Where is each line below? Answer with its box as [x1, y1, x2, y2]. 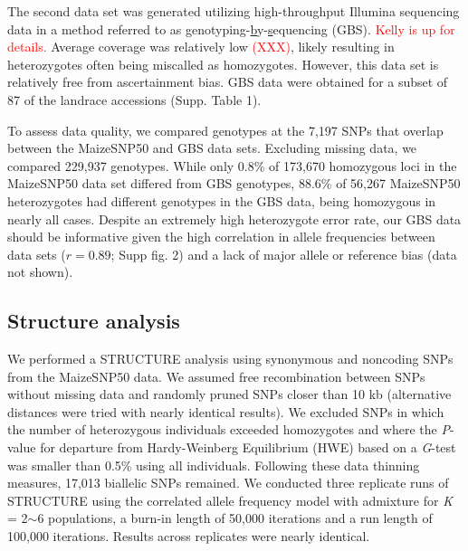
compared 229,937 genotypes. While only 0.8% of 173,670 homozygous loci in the [7, 156, 457, 175]
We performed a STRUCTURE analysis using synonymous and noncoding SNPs [7, 349, 454, 368]
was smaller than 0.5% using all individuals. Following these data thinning [7, 455, 420, 474]
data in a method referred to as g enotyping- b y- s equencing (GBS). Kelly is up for [7, 19, 455, 38]
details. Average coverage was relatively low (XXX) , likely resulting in [7, 37, 395, 56]
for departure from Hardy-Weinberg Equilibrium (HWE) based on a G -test [40, 438, 456, 457]
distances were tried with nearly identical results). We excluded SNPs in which [7, 402, 444, 421]
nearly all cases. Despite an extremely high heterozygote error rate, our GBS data [7, 209, 462, 228]
